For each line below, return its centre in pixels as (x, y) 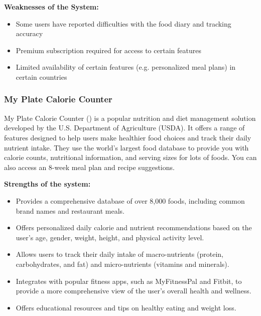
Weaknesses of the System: (51, 7)
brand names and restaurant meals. (70, 210)
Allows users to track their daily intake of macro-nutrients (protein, (119, 254)
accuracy (29, 33)
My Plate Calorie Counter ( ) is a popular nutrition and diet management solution (130, 118)
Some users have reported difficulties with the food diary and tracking (123, 23)
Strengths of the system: (47, 184)
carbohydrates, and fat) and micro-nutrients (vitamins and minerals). (122, 264)
